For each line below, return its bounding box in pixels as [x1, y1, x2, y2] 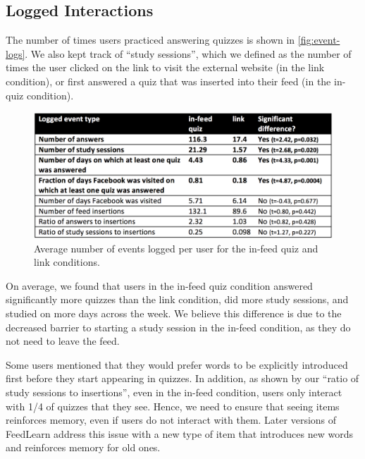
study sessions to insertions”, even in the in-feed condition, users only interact [6, 384, 342, 399]
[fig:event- [297, 32, 340, 47]
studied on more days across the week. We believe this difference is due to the [6, 306, 342, 321]
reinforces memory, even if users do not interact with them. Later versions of [6, 412, 337, 427]
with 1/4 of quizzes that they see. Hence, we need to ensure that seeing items [6, 398, 340, 413]
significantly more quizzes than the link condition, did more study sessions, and [6, 292, 349, 307]
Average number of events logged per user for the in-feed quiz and [34, 240, 318, 255]
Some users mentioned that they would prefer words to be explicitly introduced [6, 357, 348, 372]
